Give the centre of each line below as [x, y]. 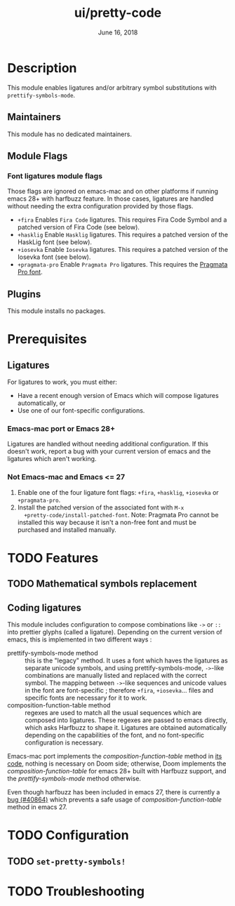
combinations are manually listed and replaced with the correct [116, 675]
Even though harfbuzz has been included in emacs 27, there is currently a [114, 792]
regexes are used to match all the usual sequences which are [113, 712]
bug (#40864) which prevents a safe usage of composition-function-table [115, 799]
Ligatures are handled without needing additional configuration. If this [108, 444]
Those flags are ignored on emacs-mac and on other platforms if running [113, 192]
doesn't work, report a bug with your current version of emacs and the [109, 451]
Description [42, 68]
